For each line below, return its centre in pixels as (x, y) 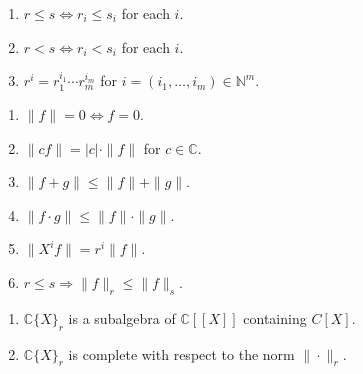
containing (275, 317)
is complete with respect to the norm (181, 353)
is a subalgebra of (122, 317)
